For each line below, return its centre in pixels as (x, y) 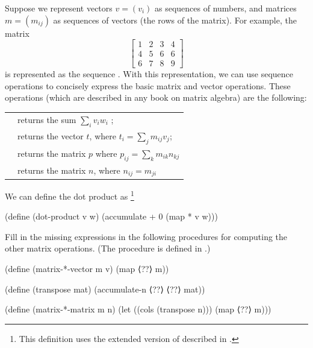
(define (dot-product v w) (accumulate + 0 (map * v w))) (111, 216)
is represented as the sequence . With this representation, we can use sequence (149, 74)
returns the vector (51, 135)
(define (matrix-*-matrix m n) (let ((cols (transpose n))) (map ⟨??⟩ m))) (138, 309)
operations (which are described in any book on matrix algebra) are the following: (156, 97)
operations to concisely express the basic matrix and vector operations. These (148, 85)
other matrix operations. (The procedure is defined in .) (108, 248)
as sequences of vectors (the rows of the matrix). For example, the (175, 20)
